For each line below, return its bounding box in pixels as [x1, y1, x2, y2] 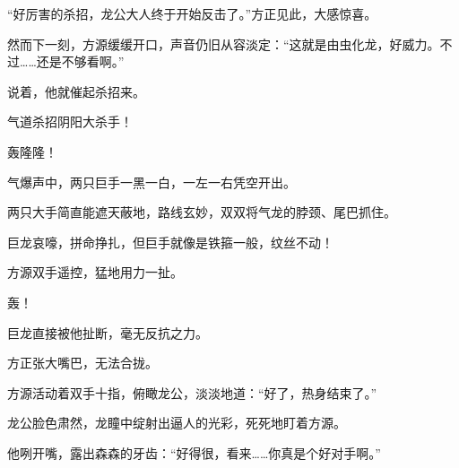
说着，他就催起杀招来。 [7, 82, 145, 100]
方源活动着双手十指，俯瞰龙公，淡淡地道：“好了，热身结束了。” [7, 383, 377, 402]
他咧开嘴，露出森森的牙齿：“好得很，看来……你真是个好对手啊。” [7, 443, 381, 462]
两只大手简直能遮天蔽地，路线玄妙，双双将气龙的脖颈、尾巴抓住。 [7, 203, 396, 221]
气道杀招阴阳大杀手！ [7, 112, 133, 131]
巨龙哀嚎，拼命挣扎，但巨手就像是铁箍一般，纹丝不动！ [7, 232, 333, 251]
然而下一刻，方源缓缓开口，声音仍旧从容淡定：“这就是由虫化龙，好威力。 [7, 34, 440, 53]
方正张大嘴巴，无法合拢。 [7, 353, 158, 372]
